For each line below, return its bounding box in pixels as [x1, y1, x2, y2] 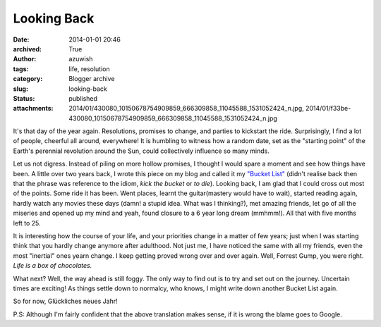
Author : [13, 55, 37, 63]
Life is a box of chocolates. [13, 261, 92, 270]
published [68, 94, 98, 102]
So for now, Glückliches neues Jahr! [13, 297, 118, 306]
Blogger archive [68, 75, 115, 83]
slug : [13, 85, 28, 93]
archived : [13, 44, 42, 53]
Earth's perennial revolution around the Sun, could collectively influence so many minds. [13, 147, 270, 155]
